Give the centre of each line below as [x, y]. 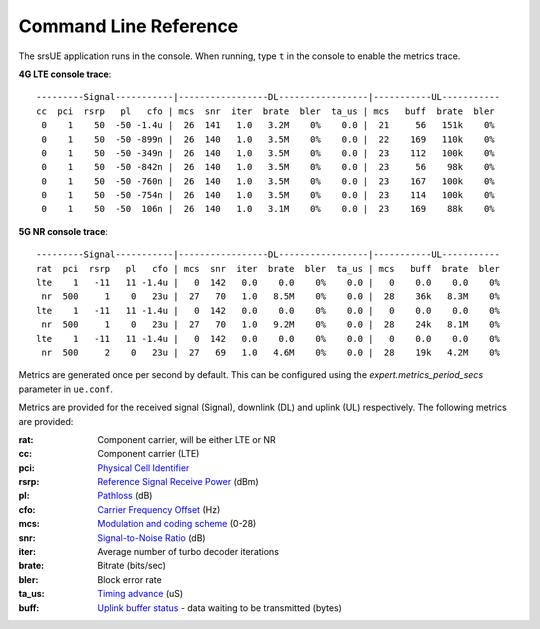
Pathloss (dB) [125, 496]
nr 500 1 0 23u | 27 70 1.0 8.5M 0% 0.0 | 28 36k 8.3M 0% [270, 296]
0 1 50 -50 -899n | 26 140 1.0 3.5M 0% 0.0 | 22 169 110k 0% [268, 139]
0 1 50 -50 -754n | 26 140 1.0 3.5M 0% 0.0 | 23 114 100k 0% [268, 195]
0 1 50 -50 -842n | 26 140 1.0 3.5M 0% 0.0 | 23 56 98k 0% [268, 167]
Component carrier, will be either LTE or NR [187, 439]
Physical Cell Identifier [143, 467]
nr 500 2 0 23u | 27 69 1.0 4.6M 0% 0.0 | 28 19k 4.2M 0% [270, 352]
